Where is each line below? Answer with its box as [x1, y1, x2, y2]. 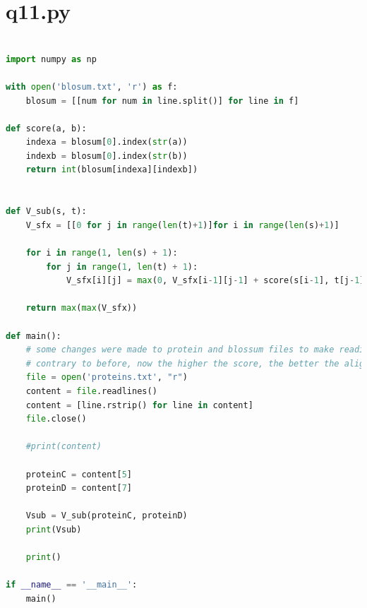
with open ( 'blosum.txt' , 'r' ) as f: [6, 81, 178, 92]
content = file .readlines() [25, 386, 157, 396]
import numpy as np [6, 54, 97, 64]
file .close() [25, 414, 87, 424]
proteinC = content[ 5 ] [25, 469, 133, 479]
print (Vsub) [25, 524, 82, 535]
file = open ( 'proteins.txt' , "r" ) [25, 372, 188, 383]
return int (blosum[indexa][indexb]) [25, 165, 198, 175]
